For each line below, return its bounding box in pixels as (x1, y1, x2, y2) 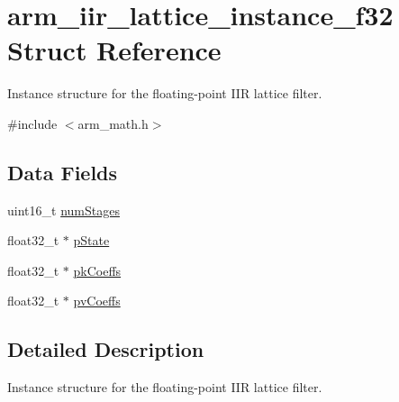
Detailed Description (7, 335, 204, 363)
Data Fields (7, 158, 118, 186)
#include (7, 114, 58, 132)
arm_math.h (77, 114, 149, 132)
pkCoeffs (73, 260, 122, 279)
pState (73, 231, 110, 250)
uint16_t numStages (7, 200, 120, 219)
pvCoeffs (73, 291, 121, 310)
